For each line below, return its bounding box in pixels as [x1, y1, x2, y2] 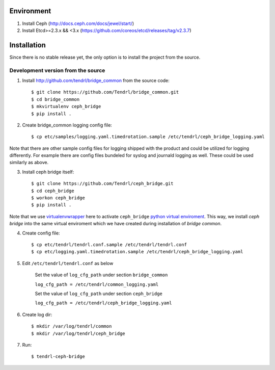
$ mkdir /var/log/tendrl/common [31, 324, 112, 329]
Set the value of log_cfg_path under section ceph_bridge [35, 290, 163, 297]
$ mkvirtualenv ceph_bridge [31, 103, 101, 110]
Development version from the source [9, 67, 105, 74]
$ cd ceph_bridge [31, 188, 74, 194]
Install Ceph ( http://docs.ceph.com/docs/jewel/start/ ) [22, 20, 134, 27]
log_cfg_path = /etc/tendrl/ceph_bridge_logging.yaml [35, 300, 172, 306]
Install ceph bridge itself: [22, 169, 74, 175]
